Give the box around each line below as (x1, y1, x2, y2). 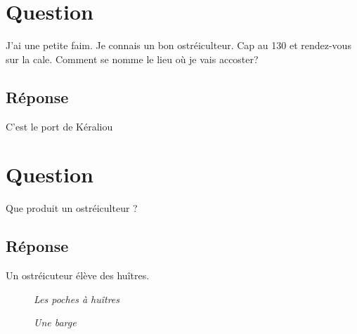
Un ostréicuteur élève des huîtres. (6, 268, 150, 283)
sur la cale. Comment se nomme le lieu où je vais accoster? (6, 51, 259, 66)
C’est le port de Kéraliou (6, 119, 113, 133)
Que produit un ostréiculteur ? (6, 201, 138, 215)
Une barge (34, 315, 77, 330)
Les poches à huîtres (34, 291, 120, 306)
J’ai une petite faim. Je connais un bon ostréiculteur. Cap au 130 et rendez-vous (6, 38, 351, 53)
